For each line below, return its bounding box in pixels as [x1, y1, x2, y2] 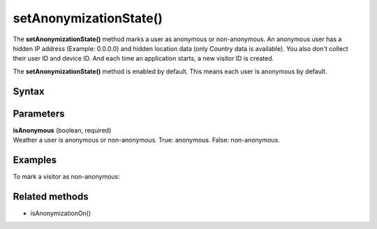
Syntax [13, 85, 45, 97]
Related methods [13, 191, 89, 202]
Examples [13, 154, 57, 165]
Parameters [13, 108, 65, 119]
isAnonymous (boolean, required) [13, 126, 112, 134]
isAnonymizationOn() [30, 209, 91, 217]
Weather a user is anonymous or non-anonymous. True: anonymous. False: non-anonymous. [13, 136, 281, 145]
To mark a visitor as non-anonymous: [13, 172, 120, 181]
